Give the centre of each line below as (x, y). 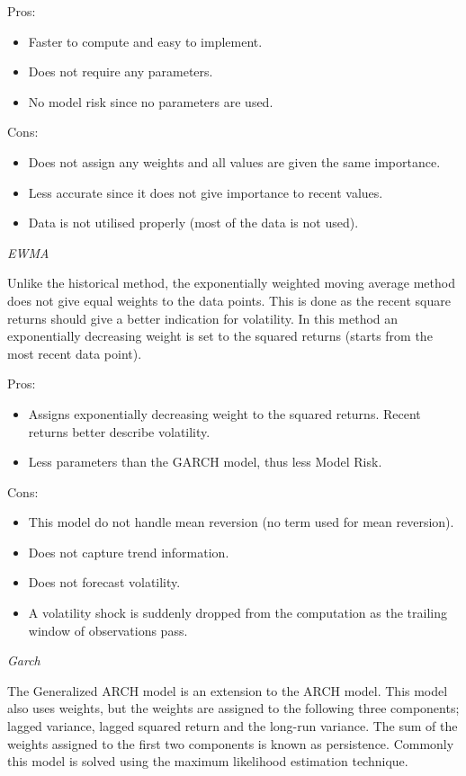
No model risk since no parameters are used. (151, 101)
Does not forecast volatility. (104, 582)
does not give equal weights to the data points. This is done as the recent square (229, 300)
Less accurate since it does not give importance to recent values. (206, 192)
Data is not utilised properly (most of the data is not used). (193, 223)
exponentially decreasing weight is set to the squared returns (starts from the (220, 336)
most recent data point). (75, 353)
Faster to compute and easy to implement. (145, 41)
